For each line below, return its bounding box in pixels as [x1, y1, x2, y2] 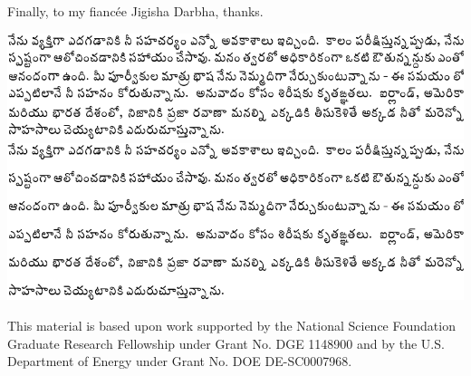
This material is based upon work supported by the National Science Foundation [7, 316, 456, 335]
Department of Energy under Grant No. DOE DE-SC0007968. [7, 352, 352, 371]
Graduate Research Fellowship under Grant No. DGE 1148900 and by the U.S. [7, 333, 445, 352]
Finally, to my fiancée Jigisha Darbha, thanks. [7, 2, 264, 20]
